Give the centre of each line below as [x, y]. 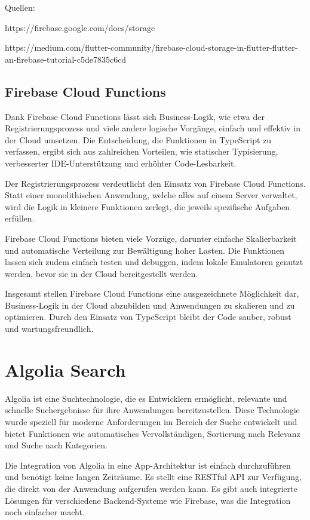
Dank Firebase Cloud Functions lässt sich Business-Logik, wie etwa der [135, 116]
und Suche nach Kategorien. [56, 445]
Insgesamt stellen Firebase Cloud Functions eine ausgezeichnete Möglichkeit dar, [152, 293]
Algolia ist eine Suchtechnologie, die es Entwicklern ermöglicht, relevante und [146, 398]
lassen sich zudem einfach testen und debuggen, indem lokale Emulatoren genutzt [154, 262]
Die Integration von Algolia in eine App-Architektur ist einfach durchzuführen [148, 465]
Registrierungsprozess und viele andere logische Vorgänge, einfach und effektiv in [153, 128]
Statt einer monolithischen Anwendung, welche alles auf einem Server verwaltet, [151, 195]
